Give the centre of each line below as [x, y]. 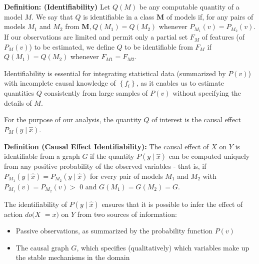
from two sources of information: [127, 214]
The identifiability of [36, 204]
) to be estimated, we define [72, 46]
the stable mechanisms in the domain [73, 257]
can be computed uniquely [209, 156]
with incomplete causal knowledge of [60, 83]
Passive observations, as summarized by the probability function [114, 231]
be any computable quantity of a [189, 7]
